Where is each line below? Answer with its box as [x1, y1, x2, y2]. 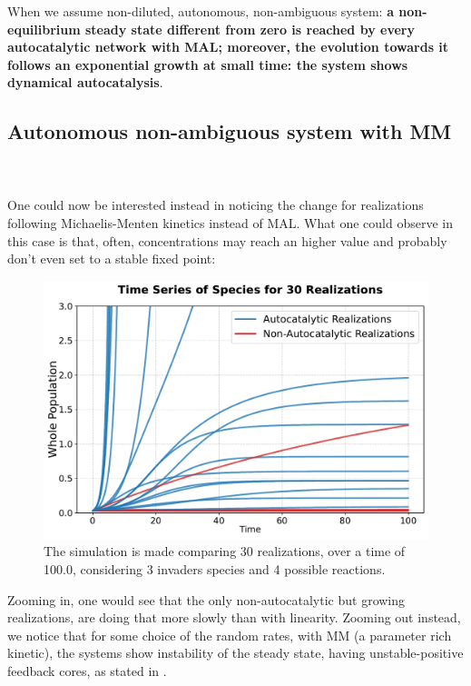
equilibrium [7, 19, 81, 38]
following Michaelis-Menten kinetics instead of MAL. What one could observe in [7, 213, 453, 232]
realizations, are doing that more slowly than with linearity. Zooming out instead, [7, 608, 461, 627]
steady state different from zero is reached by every [84, 19, 415, 38]
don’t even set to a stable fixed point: [7, 249, 216, 268]
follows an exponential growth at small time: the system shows [7, 55, 408, 74]
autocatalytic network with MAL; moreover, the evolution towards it [7, 37, 449, 56]
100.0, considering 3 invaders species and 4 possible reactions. [44, 559, 386, 578]
